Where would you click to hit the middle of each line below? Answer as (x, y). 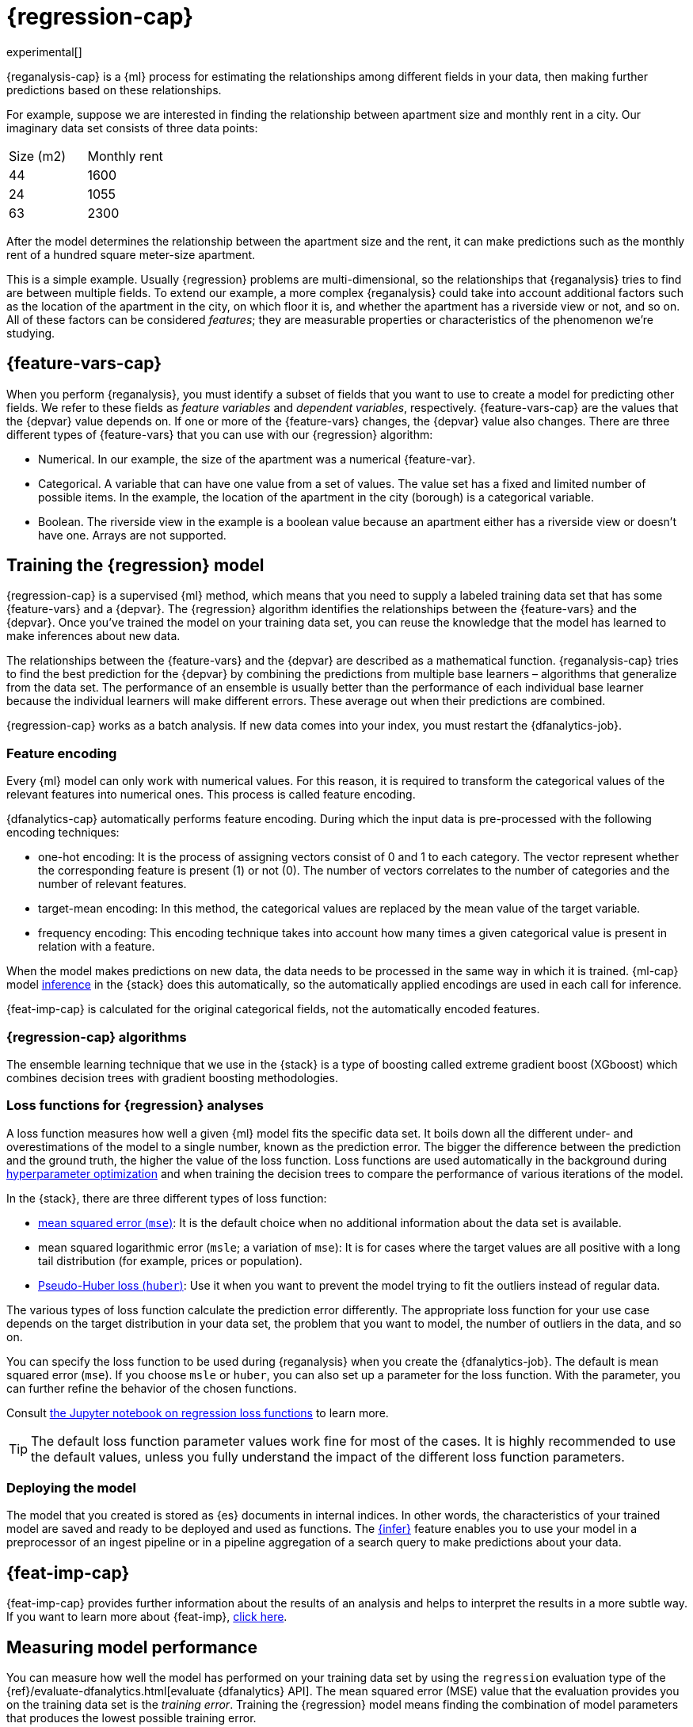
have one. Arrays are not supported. (132, 535)
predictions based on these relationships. (114, 90)
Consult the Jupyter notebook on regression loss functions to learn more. (198, 1412)
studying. (31, 333)
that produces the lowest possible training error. (131, 1718)
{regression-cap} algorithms (97, 1037)
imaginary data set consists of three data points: (132, 128)
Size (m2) (38, 156)
